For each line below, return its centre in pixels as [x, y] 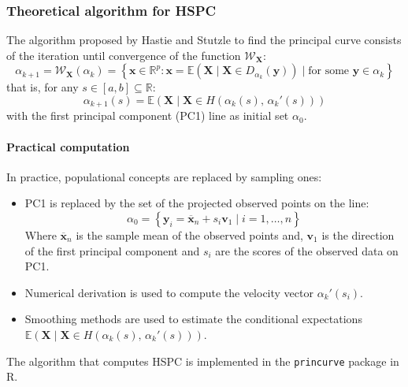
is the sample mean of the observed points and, [189, 235]
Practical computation [68, 146]
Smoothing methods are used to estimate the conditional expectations [193, 319]
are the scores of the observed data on [307, 250]
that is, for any [43, 87]
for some [329, 71]
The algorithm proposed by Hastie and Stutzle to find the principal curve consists [204, 40]
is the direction [358, 235]
